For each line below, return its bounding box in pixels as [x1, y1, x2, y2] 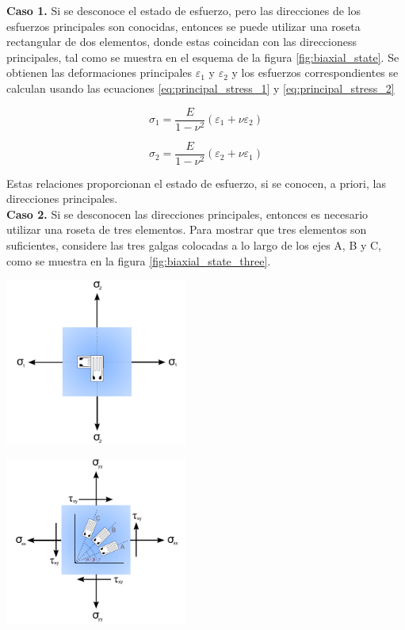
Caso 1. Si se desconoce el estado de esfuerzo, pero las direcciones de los [6, 2, 361, 18]
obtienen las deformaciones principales [6, 64, 193, 81]
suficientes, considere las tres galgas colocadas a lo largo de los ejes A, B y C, [6, 237, 382, 254]
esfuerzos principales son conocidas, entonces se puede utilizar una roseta [6, 17, 361, 34]
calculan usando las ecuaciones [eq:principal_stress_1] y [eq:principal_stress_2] [6, 79, 395, 96]
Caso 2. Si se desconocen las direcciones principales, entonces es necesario [6, 205, 369, 222]
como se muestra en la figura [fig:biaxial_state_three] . [6, 252, 271, 269]
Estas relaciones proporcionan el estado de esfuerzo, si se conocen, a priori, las [6, 174, 386, 191]
